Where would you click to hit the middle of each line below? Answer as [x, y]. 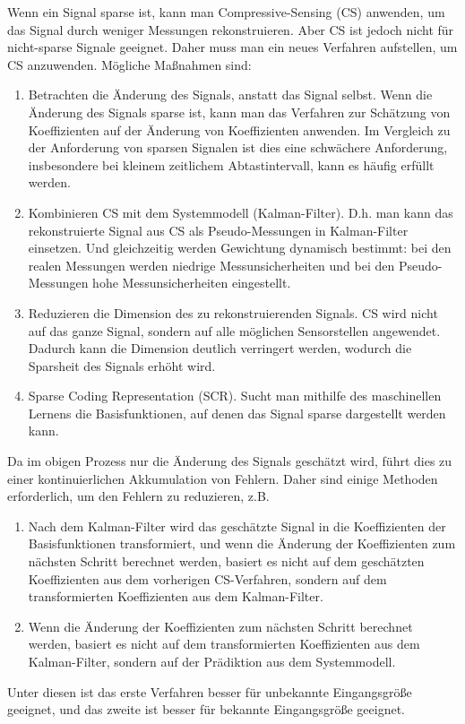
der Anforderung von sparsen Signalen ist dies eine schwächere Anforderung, [238, 147]
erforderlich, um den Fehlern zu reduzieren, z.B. [138, 496]
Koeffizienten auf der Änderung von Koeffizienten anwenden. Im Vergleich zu [239, 129]
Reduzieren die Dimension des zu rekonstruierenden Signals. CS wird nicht [233, 312]
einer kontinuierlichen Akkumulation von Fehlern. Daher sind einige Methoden [223, 478]
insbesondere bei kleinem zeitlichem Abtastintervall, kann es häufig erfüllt [231, 164]
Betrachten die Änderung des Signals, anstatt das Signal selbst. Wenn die [230, 95]
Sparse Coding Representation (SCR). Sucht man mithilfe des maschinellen [235, 396]
